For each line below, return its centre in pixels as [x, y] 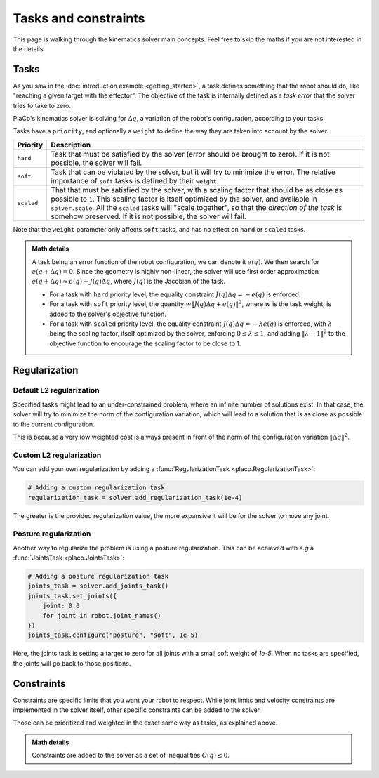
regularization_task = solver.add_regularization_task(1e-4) [135, 497]
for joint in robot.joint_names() [102, 615]
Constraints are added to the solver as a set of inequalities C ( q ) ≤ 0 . [131, 756]
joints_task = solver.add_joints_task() [98, 586]
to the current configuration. [54, 424]
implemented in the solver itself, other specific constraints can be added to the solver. [137, 710]
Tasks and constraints [79, 18]
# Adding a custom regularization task [96, 488]
